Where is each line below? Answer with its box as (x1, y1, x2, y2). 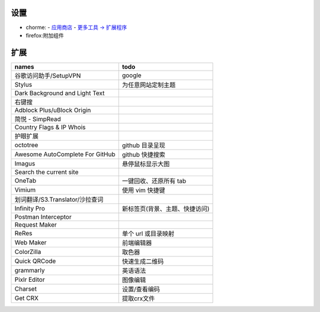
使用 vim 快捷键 (121, 186, 165, 194)
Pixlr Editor (14, 275, 45, 284)
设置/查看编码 (121, 285, 160, 293)
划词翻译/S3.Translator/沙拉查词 (14, 195, 104, 203)
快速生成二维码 (121, 257, 164, 265)
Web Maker (14, 238, 47, 246)
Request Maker (14, 220, 57, 228)
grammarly (14, 266, 45, 274)
